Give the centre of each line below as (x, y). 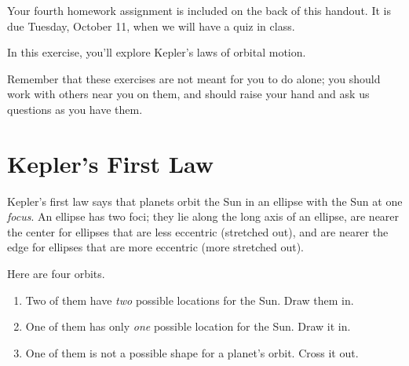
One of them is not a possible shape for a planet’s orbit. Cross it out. (192, 352)
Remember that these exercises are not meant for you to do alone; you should (194, 78)
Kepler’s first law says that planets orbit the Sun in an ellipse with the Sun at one (205, 201)
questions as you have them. (75, 109)
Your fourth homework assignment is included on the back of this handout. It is (199, 10)
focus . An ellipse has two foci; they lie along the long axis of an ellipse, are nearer (203, 216)
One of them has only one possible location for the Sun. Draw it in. (188, 326)
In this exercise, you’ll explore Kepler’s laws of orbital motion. (157, 52)
